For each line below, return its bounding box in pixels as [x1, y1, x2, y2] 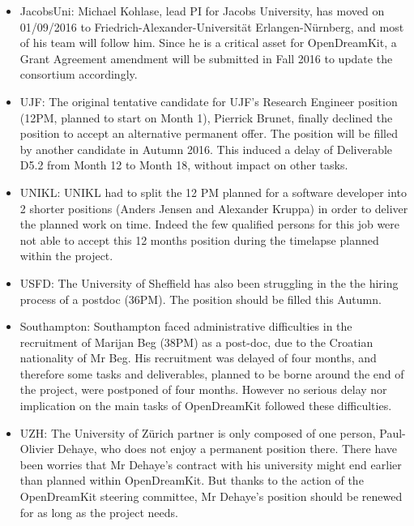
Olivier [19, 440, 54, 457]
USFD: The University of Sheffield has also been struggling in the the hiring [19, 274, 399, 291]
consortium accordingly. [19, 66, 138, 83]
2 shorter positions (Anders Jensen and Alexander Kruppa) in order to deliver [19, 199, 408, 216]
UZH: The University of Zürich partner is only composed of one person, [19, 424, 376, 441]
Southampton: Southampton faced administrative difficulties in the [19, 318, 352, 335]
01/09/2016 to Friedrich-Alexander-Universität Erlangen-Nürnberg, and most [19, 18, 404, 35]
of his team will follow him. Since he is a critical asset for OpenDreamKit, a [19, 34, 397, 51]
